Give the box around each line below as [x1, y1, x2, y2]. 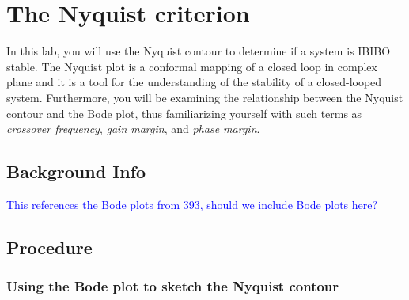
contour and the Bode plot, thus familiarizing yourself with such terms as [6, 104, 362, 121]
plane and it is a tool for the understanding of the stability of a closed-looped [6, 74, 382, 90]
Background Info [6, 159, 146, 184]
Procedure [6, 234, 93, 259]
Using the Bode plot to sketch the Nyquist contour [6, 276, 339, 296]
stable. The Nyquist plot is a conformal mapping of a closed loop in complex [6, 58, 377, 74]
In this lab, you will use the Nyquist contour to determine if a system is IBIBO [6, 43, 391, 59]
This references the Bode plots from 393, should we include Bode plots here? [6, 196, 378, 212]
